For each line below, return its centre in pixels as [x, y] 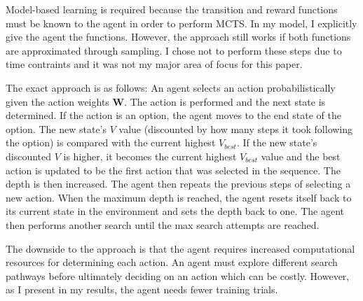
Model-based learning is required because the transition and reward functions [172, 9]
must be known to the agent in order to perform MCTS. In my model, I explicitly [181, 23]
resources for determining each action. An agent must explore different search [172, 262]
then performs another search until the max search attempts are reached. [163, 224]
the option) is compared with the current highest [111, 142]
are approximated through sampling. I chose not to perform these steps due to [174, 50]
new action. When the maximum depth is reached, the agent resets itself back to [179, 197]
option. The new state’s [56, 128]
